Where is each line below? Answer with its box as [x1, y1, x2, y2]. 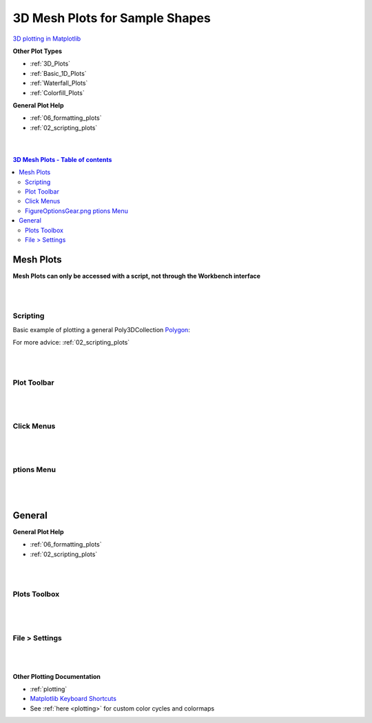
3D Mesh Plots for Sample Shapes [12, 10, 211, 26]
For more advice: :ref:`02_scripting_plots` [12, 338, 130, 347]
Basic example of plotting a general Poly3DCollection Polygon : [12, 325, 191, 334]
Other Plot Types [12, 47, 62, 55]
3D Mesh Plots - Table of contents [12, 155, 112, 163]
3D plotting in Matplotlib [12, 34, 81, 43]
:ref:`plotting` [30, 684, 68, 693]
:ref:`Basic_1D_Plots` [30, 69, 87, 77]
